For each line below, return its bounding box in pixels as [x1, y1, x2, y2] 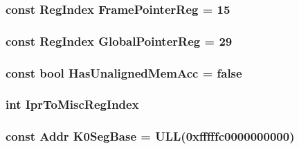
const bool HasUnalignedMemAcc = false [6, 64, 242, 81]
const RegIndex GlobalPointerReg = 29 [6, 32, 233, 49]
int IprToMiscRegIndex [6, 96, 139, 113]
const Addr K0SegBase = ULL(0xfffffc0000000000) [6, 128, 295, 145]
